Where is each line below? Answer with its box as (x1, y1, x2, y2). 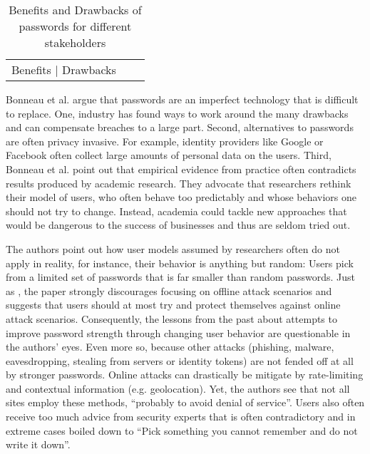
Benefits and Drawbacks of (9, 1, 142, 18)
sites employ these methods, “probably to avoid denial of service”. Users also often (6, 395, 365, 410)
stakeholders (44, 34, 106, 51)
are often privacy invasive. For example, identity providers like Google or (6, 133, 324, 148)
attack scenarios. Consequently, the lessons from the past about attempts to (6, 311, 337, 326)
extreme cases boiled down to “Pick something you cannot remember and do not (6, 423, 358, 438)
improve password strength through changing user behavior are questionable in (6, 325, 351, 340)
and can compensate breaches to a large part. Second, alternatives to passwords (6, 120, 354, 135)
